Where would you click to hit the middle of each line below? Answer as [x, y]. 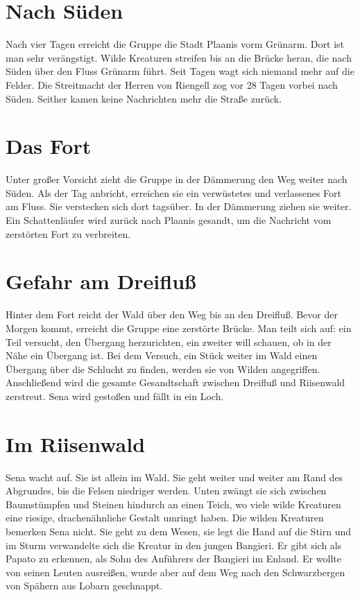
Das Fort [49, 146]
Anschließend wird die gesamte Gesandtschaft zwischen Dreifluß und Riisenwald [175, 382]
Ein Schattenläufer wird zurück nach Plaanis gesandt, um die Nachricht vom [169, 220]
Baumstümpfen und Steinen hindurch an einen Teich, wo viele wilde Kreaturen [173, 504]
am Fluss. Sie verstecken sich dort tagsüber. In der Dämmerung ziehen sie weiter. [179, 206]
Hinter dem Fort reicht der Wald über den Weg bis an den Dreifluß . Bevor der [172, 314]
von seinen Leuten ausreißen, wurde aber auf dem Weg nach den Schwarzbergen [175, 572]
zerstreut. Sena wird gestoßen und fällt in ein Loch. [115, 396]
